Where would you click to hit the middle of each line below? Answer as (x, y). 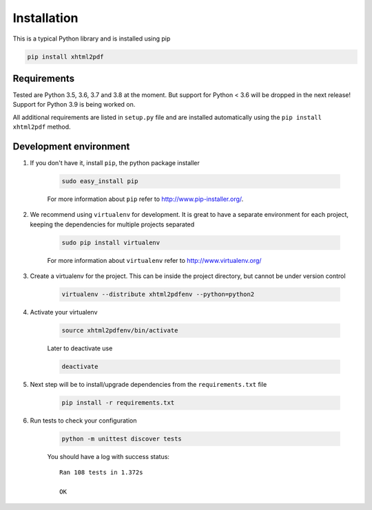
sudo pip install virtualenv (111, 242)
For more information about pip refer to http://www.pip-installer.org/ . (145, 199)
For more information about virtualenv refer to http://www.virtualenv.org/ (154, 260)
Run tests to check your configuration (83, 421)
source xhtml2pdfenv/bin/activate (120, 331)
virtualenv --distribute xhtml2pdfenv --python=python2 (158, 295)
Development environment (71, 147)
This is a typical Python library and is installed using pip (92, 39)
